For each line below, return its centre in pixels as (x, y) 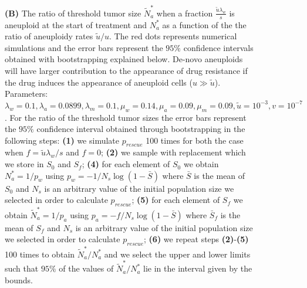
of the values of (86, 268)
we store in (24, 164)
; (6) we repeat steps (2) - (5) (196, 239)
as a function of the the (204, 24)
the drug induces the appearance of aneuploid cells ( (99, 82)
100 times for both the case (195, 140)
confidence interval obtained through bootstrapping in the (141, 129)
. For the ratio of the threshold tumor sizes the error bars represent (126, 117)
